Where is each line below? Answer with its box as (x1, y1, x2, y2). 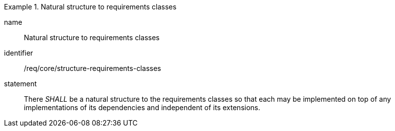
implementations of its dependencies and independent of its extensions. (24, 103, 261, 112)
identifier (4, 49, 33, 57)
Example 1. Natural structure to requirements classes (4, 2, 177, 11)
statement (4, 79, 37, 88)
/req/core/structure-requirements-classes (24, 64, 161, 72)
